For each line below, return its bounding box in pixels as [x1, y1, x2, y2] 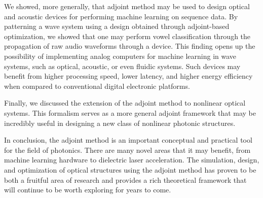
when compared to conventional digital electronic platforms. [4, 80, 190, 91]
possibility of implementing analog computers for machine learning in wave [4, 50, 237, 61]
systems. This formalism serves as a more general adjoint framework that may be [4, 107, 256, 118]
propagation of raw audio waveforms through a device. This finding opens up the [4, 41, 255, 51]
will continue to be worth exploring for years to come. [4, 184, 171, 195]
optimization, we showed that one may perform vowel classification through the [4, 30, 251, 41]
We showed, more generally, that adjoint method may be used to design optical [4, 1, 250, 11]
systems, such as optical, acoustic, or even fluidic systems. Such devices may [4, 60, 241, 71]
